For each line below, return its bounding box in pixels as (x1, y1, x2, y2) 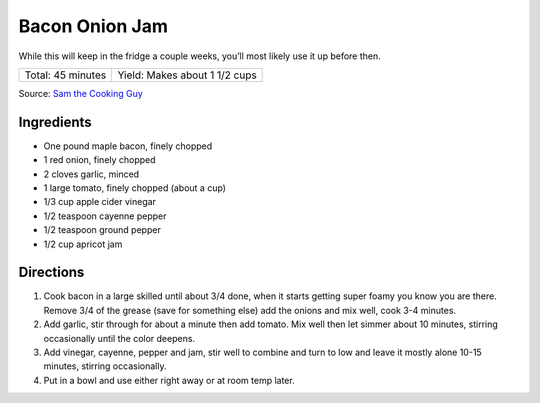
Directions (18, 264, 85, 281)
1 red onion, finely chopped (43, 154, 156, 166)
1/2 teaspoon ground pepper (43, 224, 162, 236)
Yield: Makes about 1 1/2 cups (117, 68, 257, 82)
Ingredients (18, 113, 92, 130)
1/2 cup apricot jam (43, 238, 123, 250)
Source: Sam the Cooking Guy (18, 87, 144, 99)
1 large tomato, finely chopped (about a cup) (43, 182, 227, 194)
